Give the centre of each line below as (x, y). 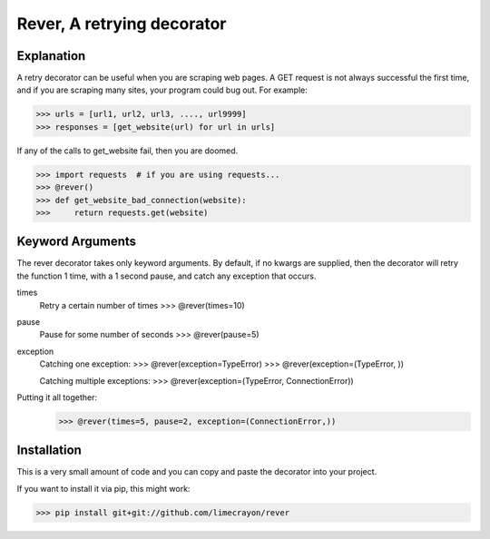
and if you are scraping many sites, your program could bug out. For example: (162, 90)
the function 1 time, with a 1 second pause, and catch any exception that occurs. (167, 276)
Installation (49, 451)
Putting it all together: (57, 397)
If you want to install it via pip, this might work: (103, 488)
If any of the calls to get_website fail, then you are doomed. (127, 151)
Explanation (51, 56)
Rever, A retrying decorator (122, 24)
